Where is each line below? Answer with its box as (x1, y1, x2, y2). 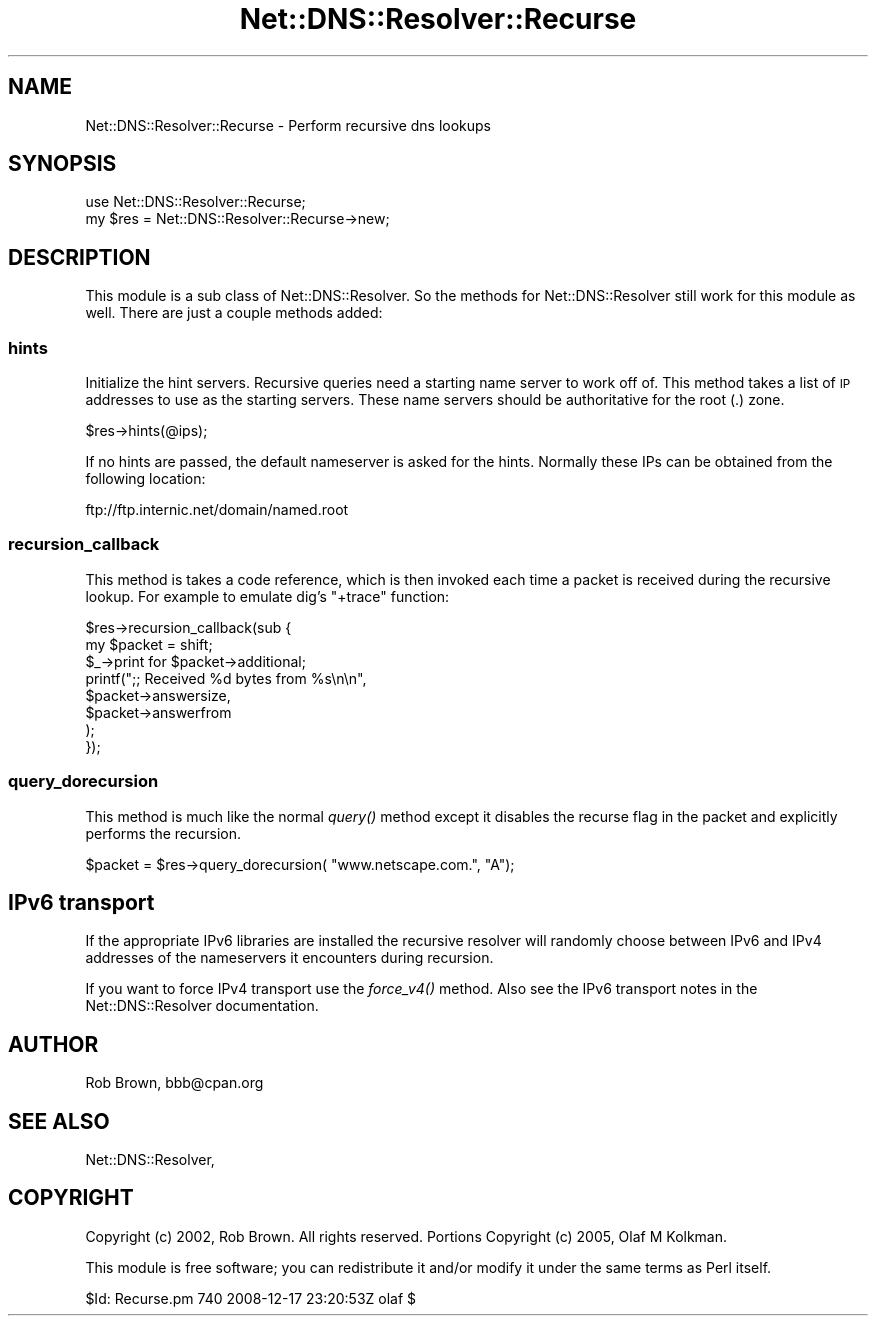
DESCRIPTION (8, 244, 151, 270)
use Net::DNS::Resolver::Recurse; (85, 193, 306, 211)
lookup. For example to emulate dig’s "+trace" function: (85, 587, 450, 605)
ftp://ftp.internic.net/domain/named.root (85, 501, 349, 519)
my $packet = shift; (85, 635, 213, 653)
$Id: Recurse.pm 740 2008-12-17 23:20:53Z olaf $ (85, 1289, 417, 1307)
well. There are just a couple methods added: (85, 304, 383, 322)
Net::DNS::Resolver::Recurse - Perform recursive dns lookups (85, 116, 492, 134)
